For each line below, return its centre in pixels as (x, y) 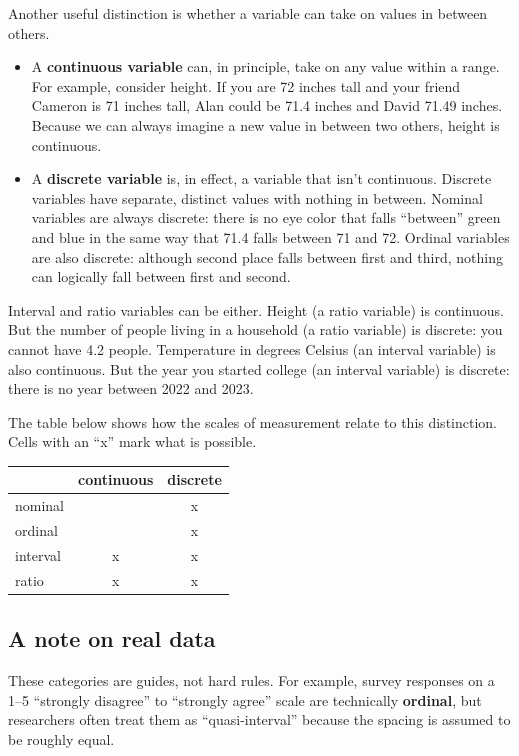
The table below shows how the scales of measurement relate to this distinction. (252, 421)
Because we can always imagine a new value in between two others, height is (265, 124)
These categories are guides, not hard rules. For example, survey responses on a (251, 680)
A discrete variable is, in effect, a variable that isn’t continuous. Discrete (261, 178)
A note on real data (112, 638)
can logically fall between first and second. (161, 276)
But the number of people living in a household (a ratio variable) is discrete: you (255, 329)
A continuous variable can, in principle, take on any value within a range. (265, 66)
